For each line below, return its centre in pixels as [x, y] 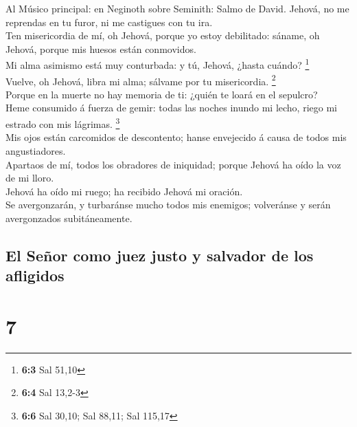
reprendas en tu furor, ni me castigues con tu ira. [109, 22]
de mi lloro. [30, 178]
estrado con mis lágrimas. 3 [63, 123]
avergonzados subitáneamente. [69, 218]
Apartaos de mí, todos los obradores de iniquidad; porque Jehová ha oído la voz [173, 164]
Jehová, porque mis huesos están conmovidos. [101, 48]
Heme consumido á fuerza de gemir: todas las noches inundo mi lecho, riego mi [171, 108]
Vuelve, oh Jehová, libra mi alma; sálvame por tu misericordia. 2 [141, 80]
